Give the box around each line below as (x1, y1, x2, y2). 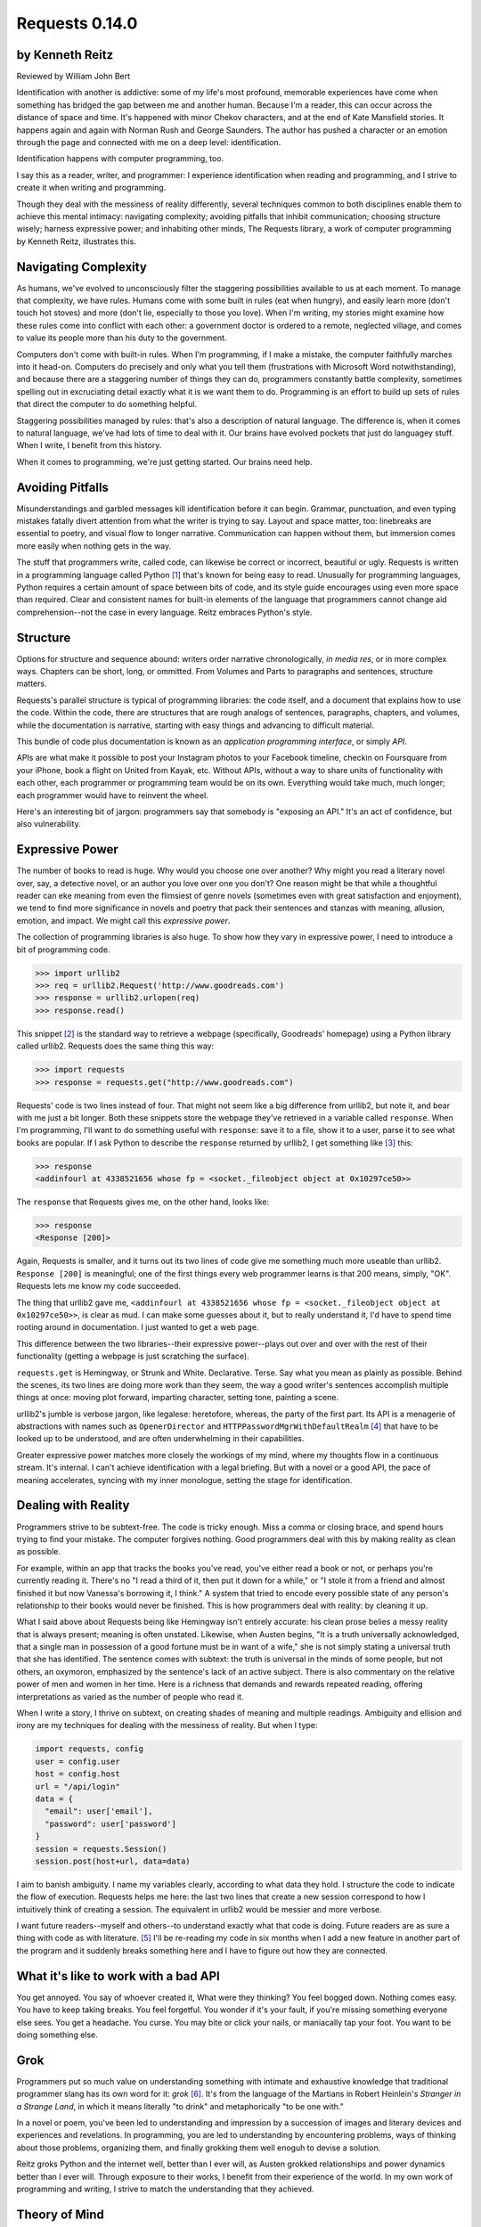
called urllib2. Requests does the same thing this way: (16, 1040, 215, 1051)
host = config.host (35, 1769, 120, 1779)
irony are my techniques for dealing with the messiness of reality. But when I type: (16, 1720, 318, 1731)
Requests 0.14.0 (16, 13, 138, 33)
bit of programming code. (16, 944, 110, 955)
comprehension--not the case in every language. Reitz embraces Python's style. (16, 607, 313, 617)
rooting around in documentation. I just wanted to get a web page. (16, 1322, 259, 1333)
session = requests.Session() (35, 1844, 167, 1854)
